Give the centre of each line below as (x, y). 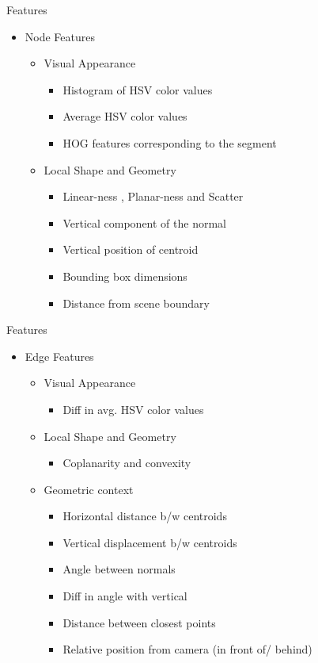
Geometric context (89, 489)
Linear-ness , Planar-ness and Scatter (153, 196)
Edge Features (59, 356)
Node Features (60, 36)
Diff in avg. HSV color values (133, 409)
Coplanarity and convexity (127, 463)
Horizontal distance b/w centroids (145, 516)
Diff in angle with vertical (125, 596)
